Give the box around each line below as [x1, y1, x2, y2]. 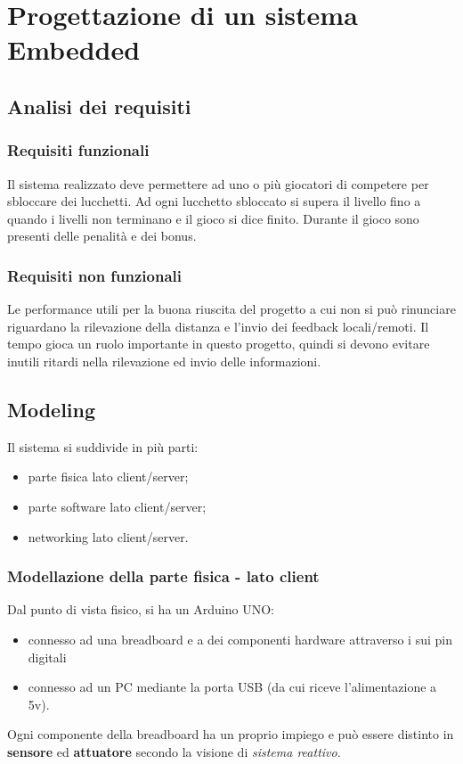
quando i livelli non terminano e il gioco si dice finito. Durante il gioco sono [7, 209, 419, 227]
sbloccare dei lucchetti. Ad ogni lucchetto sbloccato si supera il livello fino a [7, 192, 421, 210]
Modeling [7, 395, 96, 423]
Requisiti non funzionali [7, 264, 183, 286]
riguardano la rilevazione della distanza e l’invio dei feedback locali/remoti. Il [7, 316, 429, 335]
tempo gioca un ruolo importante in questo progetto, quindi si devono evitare [7, 334, 430, 353]
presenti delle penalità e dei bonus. [7, 226, 197, 245]
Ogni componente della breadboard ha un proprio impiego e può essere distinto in [7, 725, 454, 743]
